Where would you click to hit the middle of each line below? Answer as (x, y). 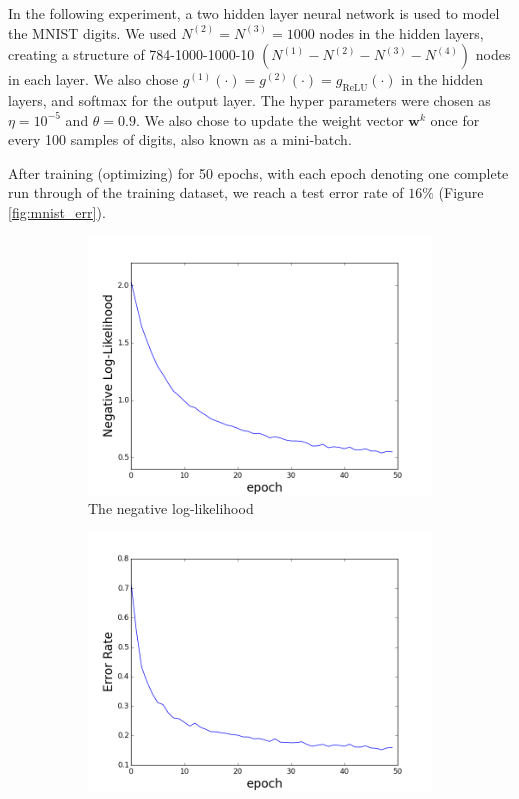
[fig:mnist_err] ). (57, 211)
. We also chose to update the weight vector (269, 119)
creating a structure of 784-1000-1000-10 (131, 54)
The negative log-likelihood (171, 508)
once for (455, 119)
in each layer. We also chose (93, 79)
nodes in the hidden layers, (401, 32)
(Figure (461, 192)
